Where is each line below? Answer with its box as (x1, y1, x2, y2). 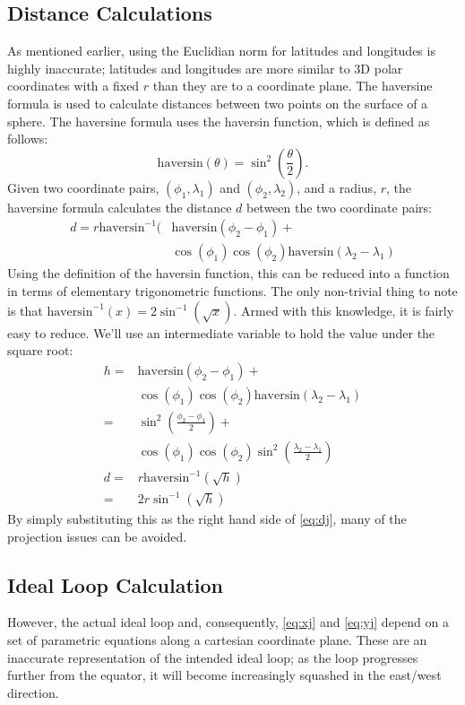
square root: (7, 341, 73, 360)
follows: (7, 129, 48, 148)
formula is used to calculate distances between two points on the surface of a (7, 93, 428, 112)
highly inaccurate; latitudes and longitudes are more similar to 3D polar (7, 58, 403, 77)
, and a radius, (297, 178, 377, 196)
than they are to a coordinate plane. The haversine (152, 76, 433, 95)
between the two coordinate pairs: (245, 197, 432, 216)
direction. (7, 683, 59, 701)
